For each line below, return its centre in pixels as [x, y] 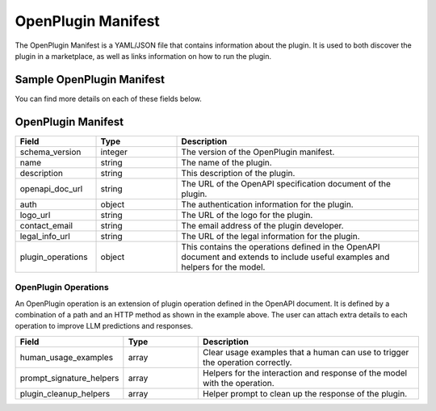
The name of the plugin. [226, 162]
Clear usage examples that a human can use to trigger [306, 352]
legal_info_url [45, 236]
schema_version [50, 152]
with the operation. [239, 383]
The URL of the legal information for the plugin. [270, 236]
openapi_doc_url [51, 188]
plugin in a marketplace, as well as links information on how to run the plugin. [143, 56]
